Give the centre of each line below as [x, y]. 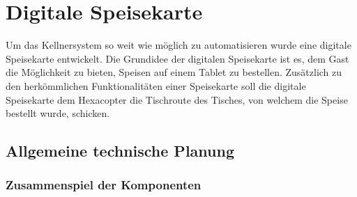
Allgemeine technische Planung [120, 151]
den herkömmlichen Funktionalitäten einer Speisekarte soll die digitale [156, 85]
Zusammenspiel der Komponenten [104, 185]
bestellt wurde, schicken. [58, 113]
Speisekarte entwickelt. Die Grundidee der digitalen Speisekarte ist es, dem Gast [177, 58]
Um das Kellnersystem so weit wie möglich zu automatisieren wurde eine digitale [178, 45]
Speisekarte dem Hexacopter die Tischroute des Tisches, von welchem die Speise [177, 99]
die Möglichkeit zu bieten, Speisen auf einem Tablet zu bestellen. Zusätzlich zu [174, 72]
